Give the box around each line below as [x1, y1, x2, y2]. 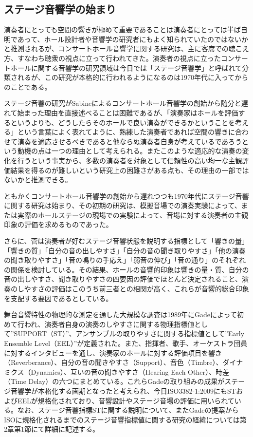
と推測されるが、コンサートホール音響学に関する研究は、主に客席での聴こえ [4, 43, 249, 54]
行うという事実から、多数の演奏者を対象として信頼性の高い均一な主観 [17, 155, 242, 165]
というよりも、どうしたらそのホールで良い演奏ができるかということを [10, 117, 235, 127]
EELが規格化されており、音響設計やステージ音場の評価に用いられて [17, 395, 235, 405]
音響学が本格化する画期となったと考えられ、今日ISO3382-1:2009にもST [10, 385, 236, 396]
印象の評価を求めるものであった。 [4, 219, 113, 229]
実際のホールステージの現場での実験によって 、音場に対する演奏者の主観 [17, 209, 248, 220]
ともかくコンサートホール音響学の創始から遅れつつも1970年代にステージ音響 [4, 190, 249, 201]
